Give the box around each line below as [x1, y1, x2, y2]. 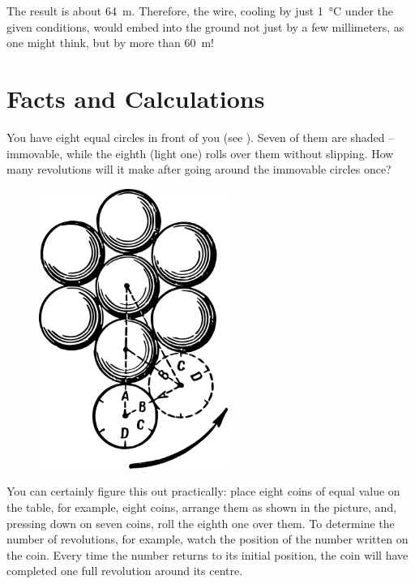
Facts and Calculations [6, 81, 265, 114]
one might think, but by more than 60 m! [6, 34, 214, 51]
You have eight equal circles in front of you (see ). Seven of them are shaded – [6, 128, 395, 145]
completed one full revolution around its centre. [6, 562, 243, 579]
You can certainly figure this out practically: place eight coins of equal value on [6, 483, 400, 500]
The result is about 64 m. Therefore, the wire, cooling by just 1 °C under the [6, 2, 394, 19]
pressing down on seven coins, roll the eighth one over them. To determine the [6, 514, 395, 531]
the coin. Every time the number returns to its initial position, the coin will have [6, 546, 409, 563]
